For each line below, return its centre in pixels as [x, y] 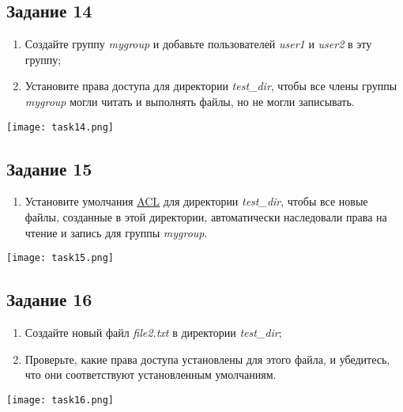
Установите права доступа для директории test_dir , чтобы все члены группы [211, 86]
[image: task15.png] [60, 258]
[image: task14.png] [60, 127]
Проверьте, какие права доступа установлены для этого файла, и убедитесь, [207, 359]
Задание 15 [49, 168]
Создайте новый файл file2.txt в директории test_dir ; [153, 333]
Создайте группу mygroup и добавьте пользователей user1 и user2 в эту [198, 44]
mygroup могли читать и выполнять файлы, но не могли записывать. [190, 101]
